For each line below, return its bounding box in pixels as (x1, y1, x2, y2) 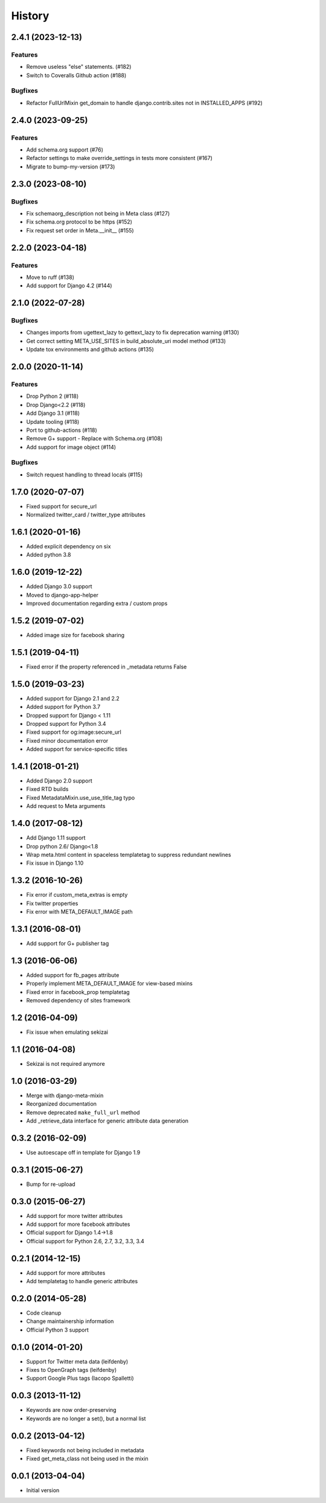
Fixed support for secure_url (26, 502, 97, 510)
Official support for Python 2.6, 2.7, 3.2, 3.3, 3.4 (26, 1237, 145, 1245)
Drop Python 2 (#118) (26, 393, 79, 400)
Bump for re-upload (26, 1181, 75, 1188)
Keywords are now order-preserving (26, 1406, 117, 1414)
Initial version (26, 1486, 60, 1494)
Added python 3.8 (26, 551, 72, 559)
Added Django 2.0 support (26, 777, 93, 784)
